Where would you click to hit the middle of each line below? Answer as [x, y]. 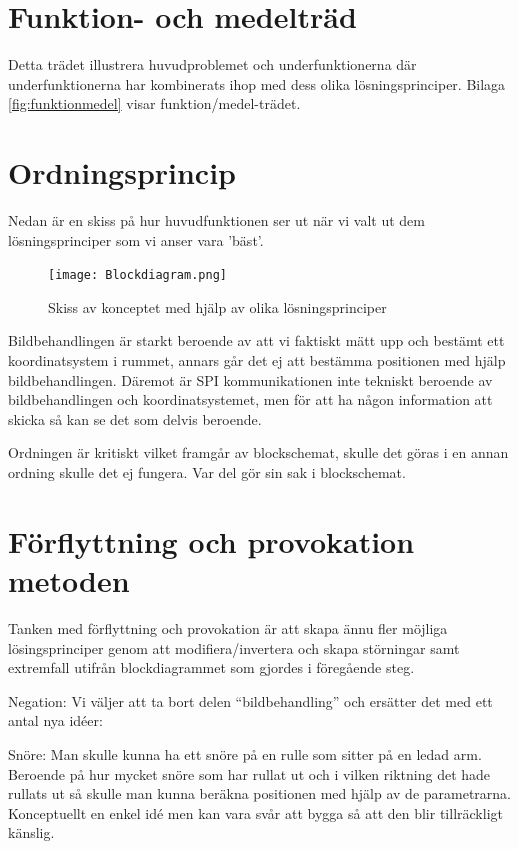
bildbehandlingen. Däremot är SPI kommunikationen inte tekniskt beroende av [250, 379]
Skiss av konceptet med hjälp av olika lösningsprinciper [217, 306]
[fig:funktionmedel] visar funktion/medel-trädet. [154, 103]
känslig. [31, 832]
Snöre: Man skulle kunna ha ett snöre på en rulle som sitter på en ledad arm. [245, 753]
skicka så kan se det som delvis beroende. [135, 418]
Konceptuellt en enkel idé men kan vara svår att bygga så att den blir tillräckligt [255, 812]
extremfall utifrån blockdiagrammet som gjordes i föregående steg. [211, 667]
